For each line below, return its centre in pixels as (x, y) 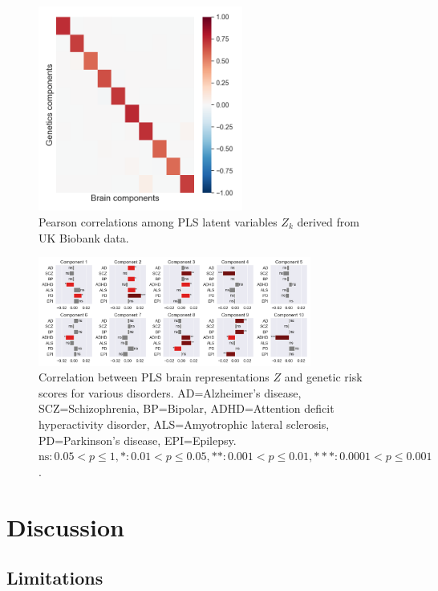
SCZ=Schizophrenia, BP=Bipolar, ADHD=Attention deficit (187, 408)
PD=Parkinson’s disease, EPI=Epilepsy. (138, 440)
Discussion (65, 526)
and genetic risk (323, 377)
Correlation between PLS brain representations (154, 377)
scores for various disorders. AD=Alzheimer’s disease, (170, 392)
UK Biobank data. (84, 237)
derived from (328, 221)
